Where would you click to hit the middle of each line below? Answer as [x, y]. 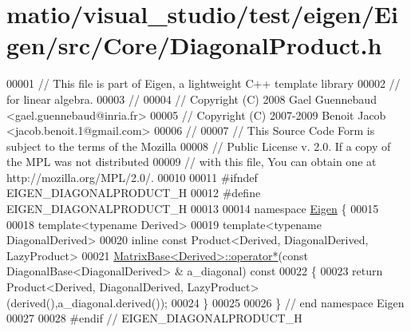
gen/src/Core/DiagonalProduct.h [194, 45]
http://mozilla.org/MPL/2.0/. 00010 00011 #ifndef [132, 177]
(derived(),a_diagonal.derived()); [87, 302]
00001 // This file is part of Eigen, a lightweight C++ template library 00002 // [204, 83]
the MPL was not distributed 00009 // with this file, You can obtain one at [192, 162]
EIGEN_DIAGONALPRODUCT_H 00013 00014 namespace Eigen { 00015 [193, 209]
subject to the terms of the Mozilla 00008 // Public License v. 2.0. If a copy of [199, 146]
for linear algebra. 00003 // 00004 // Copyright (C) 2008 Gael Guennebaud [192, 99]
